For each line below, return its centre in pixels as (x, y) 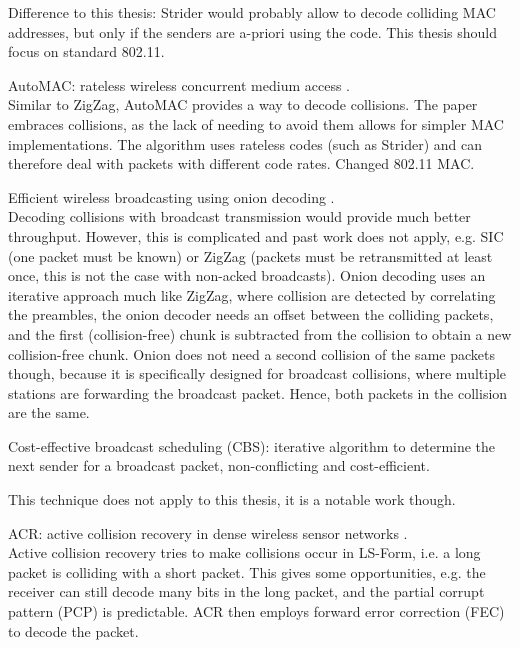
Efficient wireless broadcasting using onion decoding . (171, 196)
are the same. (49, 412)
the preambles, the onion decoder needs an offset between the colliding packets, (251, 314)
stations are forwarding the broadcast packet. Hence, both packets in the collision (258, 392)
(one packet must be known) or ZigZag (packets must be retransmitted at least (250, 255)
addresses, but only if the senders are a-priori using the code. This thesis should (253, 31)
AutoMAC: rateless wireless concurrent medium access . (179, 84)
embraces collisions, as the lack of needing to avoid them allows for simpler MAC (256, 123)
